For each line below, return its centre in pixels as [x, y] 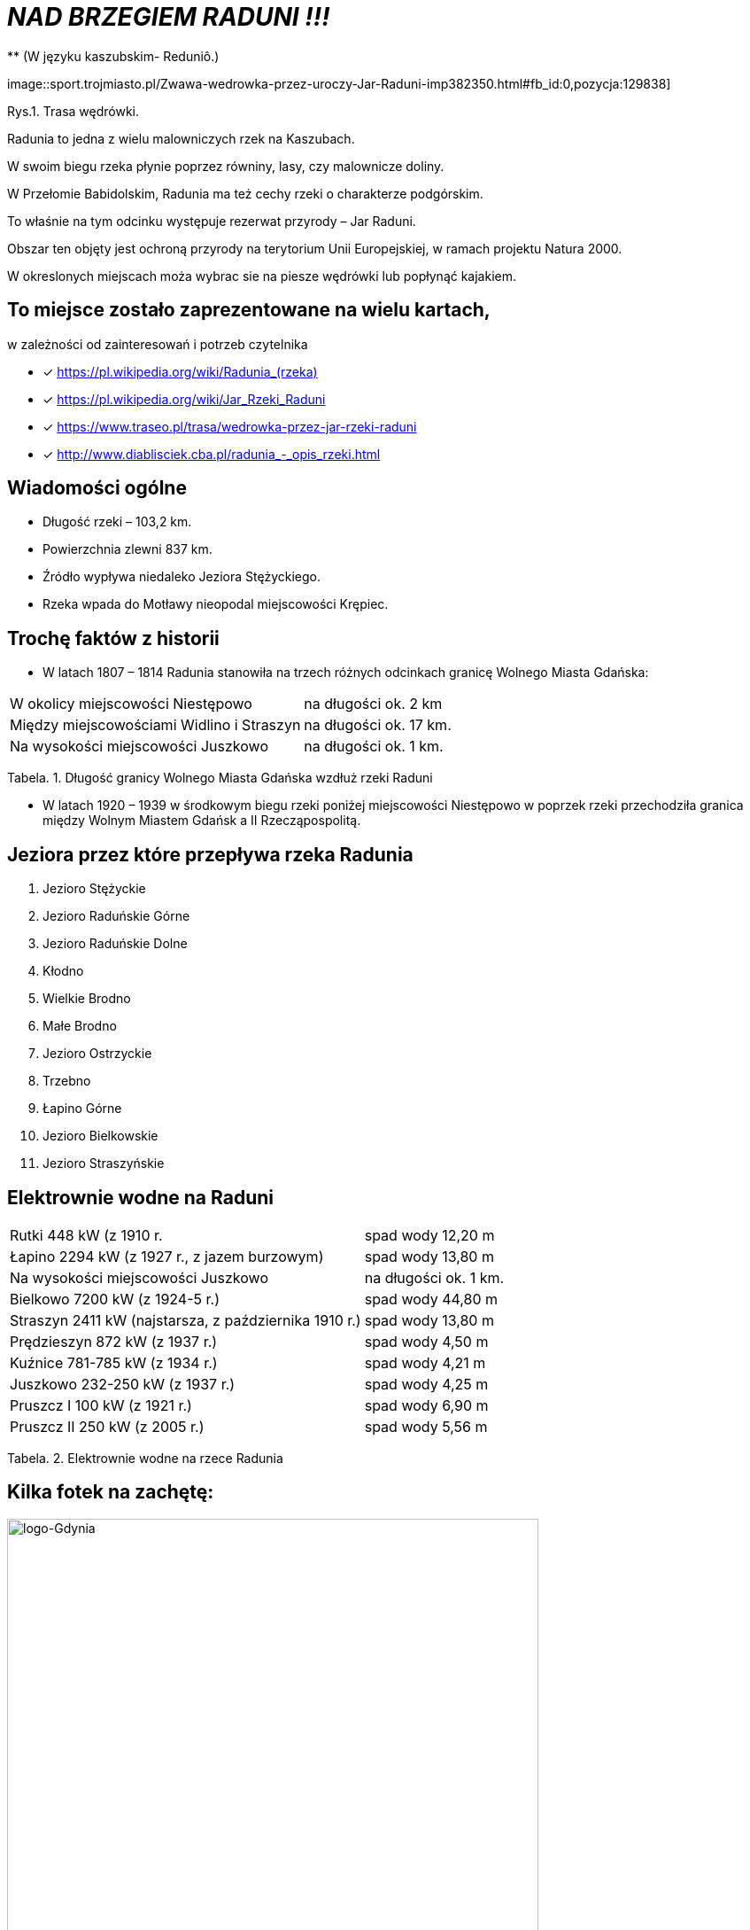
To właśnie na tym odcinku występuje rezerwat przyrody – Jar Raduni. [212, 221]
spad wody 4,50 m [426, 1341]
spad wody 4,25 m [426, 1384]
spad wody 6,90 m [426, 1405]
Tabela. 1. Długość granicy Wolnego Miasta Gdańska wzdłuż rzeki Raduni [220, 778]
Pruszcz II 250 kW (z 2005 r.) [107, 1426]
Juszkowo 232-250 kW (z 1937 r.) [123, 1384]
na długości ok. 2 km [373, 704]
